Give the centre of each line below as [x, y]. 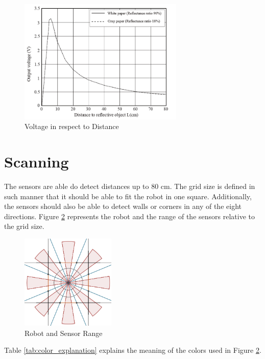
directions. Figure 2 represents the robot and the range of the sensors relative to [129, 216]
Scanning [37, 162]
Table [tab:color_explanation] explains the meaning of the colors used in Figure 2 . [133, 350]
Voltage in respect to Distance [72, 126]
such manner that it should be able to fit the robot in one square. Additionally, [128, 196]
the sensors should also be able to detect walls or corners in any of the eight [123, 206]
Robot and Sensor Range [64, 333]
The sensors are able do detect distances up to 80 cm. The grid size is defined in [130, 186]
